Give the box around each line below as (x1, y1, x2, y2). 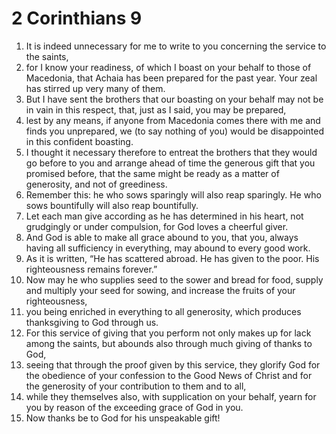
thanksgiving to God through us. (25, 316, 159, 328)
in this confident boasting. (25, 135, 134, 147)
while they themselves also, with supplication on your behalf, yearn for (25, 390, 317, 402)
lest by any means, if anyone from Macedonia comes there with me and (25, 114, 321, 126)
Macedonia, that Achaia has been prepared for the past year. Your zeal (25, 72, 318, 84)
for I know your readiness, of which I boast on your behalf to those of (25, 61, 312, 73)
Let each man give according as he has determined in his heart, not (25, 210, 304, 222)
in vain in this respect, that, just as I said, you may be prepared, (25, 103, 287, 116)
